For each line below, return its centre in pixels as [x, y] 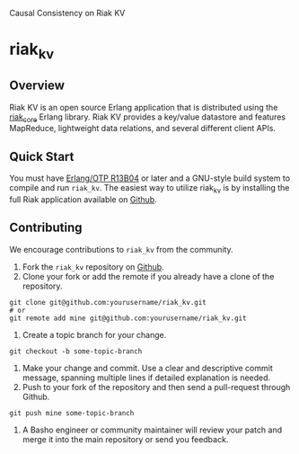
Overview [37, 86]
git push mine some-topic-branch [72, 413]
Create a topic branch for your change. [94, 334]
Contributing [46, 228]
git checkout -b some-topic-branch [76, 351]
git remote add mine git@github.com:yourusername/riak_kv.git [128, 318]
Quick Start [42, 156]
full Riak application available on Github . [83, 200]
